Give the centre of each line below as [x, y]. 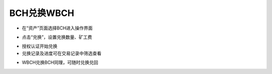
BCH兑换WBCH [42, 13]
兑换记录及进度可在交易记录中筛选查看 [62, 53]
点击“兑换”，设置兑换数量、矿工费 [57, 37]
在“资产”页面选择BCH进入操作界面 [57, 28]
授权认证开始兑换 [40, 46]
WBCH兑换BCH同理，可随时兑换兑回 [60, 62]
